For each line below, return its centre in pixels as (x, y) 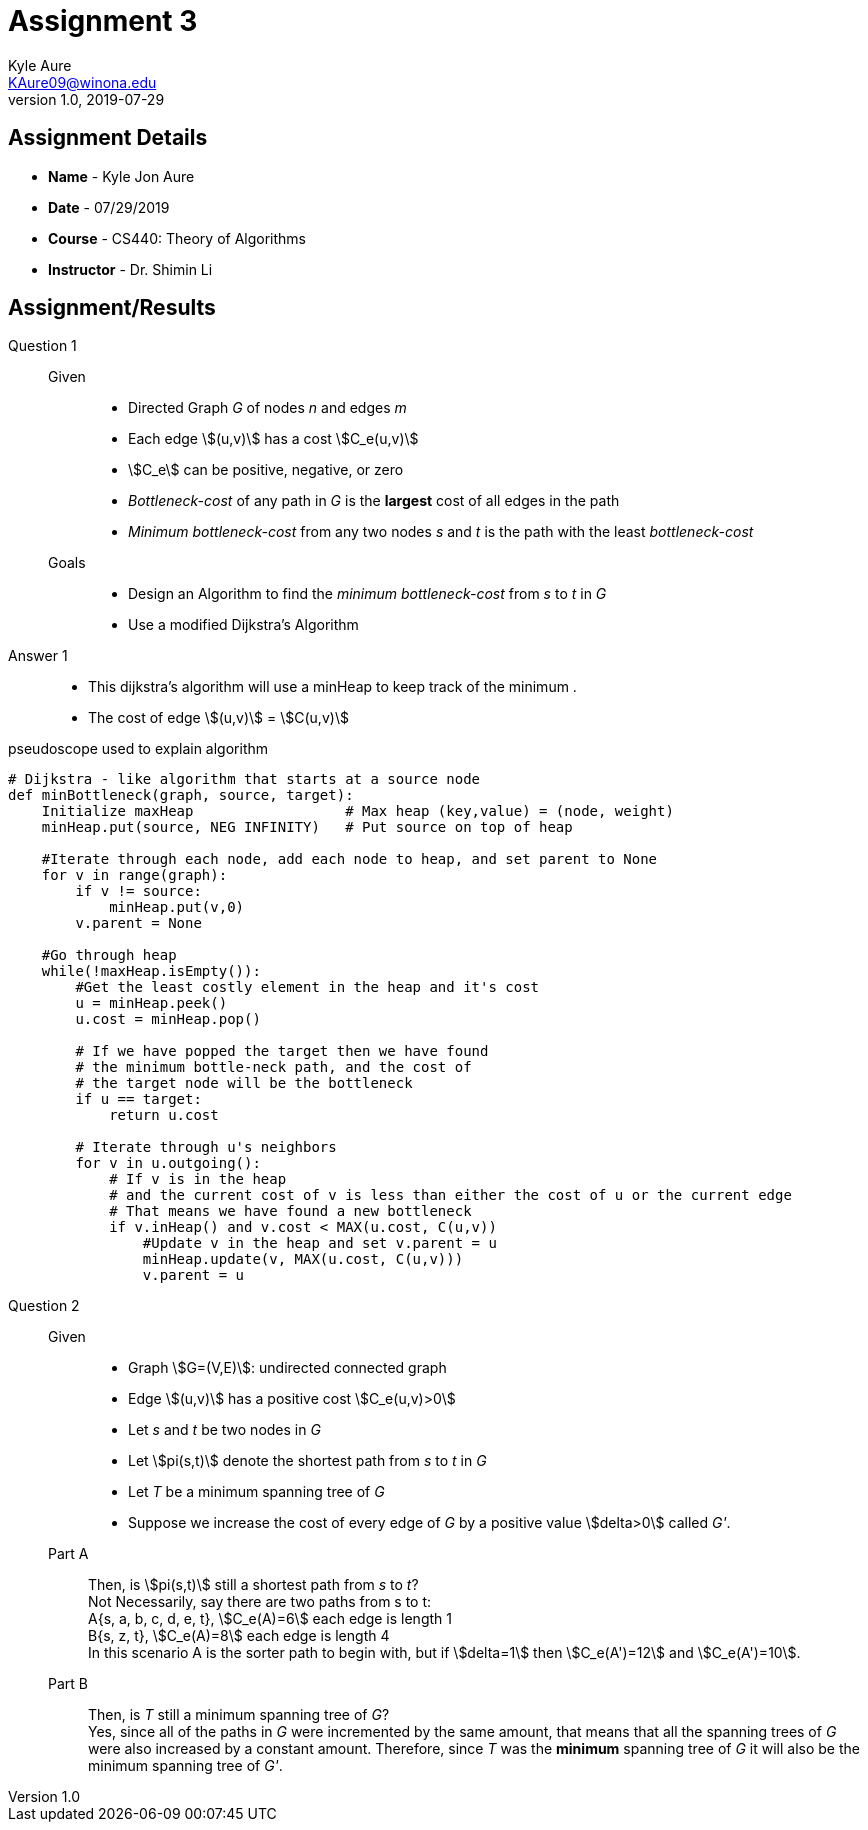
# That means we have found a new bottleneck (290, 1211)
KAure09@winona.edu (82, 82)
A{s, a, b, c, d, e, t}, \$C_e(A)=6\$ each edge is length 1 (270, 1619)
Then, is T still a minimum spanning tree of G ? (239, 1715)
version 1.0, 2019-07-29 (86, 99)
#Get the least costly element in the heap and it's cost (307, 987)
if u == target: (138, 1099)
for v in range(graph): (134, 875)
